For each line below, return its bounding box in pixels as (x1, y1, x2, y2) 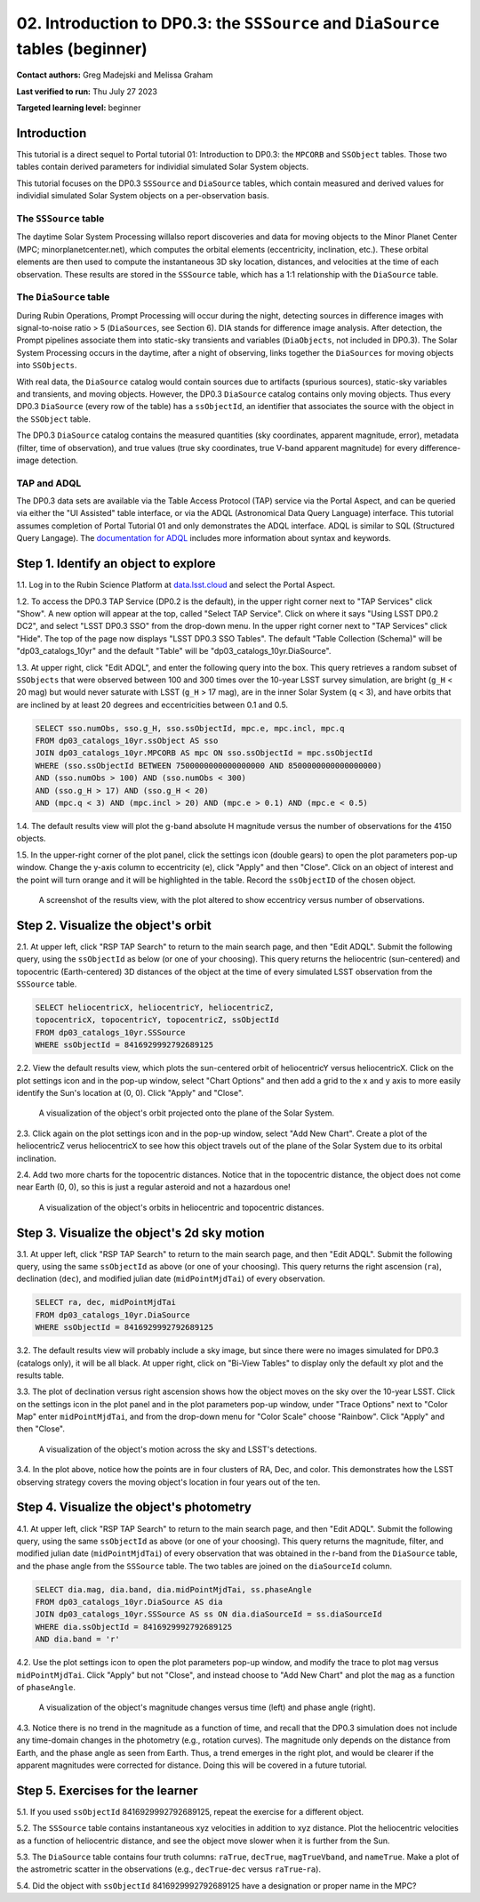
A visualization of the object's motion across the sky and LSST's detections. (38, 1444, 317, 1455)
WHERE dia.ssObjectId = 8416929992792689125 (35, 1622, 233, 1632)
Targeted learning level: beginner (16, 102, 141, 113)
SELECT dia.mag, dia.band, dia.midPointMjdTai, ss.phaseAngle (35, 1584, 312, 1594)
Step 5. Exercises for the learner (16, 1783, 199, 1798)
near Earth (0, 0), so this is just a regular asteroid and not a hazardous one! (16, 1181, 291, 1192)
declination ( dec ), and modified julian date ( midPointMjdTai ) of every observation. (16, 1273, 325, 1285)
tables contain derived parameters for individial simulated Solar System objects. (16, 161, 309, 173)
